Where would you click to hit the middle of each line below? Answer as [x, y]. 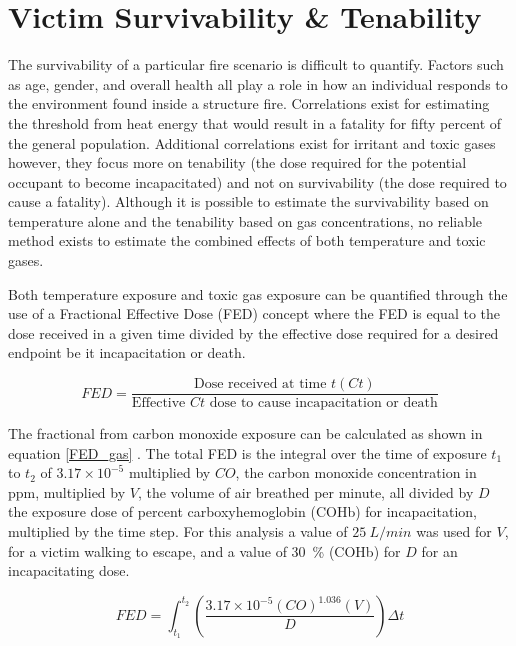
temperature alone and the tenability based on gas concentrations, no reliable [245, 220]
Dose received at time [260, 384]
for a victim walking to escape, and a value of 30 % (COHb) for [204, 550]
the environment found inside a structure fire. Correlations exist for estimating [249, 103]
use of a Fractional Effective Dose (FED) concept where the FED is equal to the [254, 313]
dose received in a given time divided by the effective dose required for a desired [253, 332]
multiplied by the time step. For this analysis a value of [178, 531]
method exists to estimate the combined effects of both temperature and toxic [247, 240]
